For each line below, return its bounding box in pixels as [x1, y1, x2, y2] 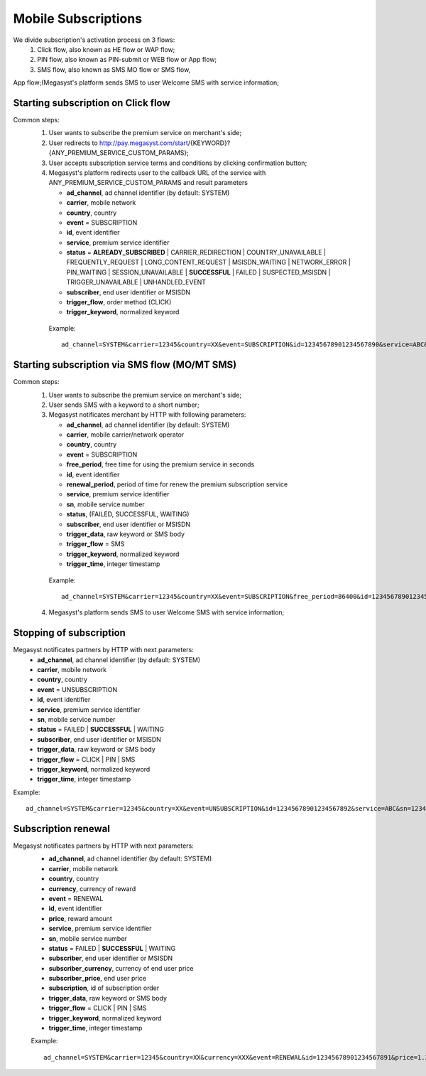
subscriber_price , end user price [48, 974, 147, 983]
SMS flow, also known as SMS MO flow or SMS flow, [37, 65, 191, 74]
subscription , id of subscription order [48, 984, 160, 992]
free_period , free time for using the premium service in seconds [66, 460, 255, 469]
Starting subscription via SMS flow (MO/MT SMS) [13, 359, 237, 371]
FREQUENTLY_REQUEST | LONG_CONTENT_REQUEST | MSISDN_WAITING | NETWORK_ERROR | [66, 258, 351, 267]
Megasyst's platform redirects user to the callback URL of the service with [48, 168, 266, 177]
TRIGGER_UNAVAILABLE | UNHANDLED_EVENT [66, 278, 206, 287]
